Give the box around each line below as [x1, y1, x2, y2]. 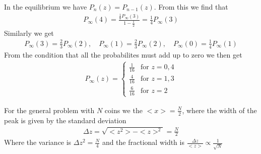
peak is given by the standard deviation [4, 115, 126, 125]
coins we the [104, 105, 143, 115]
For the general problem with [4, 105, 95, 115]
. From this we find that [154, 2, 228, 12]
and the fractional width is [102, 137, 184, 147]
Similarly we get [4, 27, 54, 38]
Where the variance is [4, 137, 72, 147]
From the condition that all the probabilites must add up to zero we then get [4, 49, 242, 60]
